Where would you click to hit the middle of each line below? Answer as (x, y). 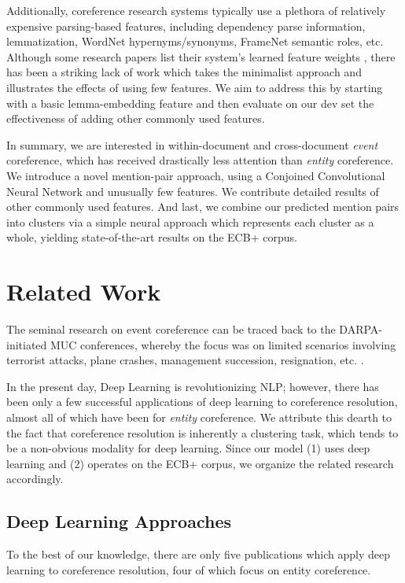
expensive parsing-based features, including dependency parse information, (186, 26)
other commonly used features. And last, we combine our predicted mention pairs (203, 207)
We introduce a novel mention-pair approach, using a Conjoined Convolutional (196, 175)
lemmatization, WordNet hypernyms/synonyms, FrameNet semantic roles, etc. (195, 41)
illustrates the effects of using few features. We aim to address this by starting (195, 87)
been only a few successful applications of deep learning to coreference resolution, (202, 402)
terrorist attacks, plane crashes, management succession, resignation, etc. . (185, 360)
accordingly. (35, 479)
